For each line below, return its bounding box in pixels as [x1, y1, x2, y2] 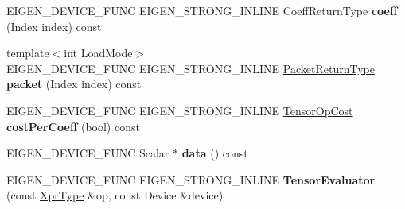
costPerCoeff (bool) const [6, 118, 140, 134]
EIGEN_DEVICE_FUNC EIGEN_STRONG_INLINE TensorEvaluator [6, 171, 376, 188]
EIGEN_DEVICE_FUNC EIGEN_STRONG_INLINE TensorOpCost [6, 102, 353, 118]
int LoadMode [64, 45, 133, 61]
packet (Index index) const [6, 75, 142, 92]
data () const [181, 145, 248, 161]
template [6, 45, 49, 61]
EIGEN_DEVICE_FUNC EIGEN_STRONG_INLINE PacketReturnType [6, 60, 375, 76]
